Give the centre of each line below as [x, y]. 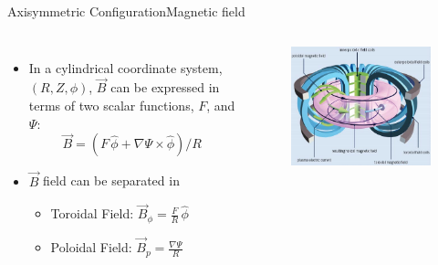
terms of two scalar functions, [111, 105]
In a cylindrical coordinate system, [125, 67]
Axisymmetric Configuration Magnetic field [126, 11]
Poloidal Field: [91, 247]
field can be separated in [111, 180]
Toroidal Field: [92, 213]
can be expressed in [165, 87]
